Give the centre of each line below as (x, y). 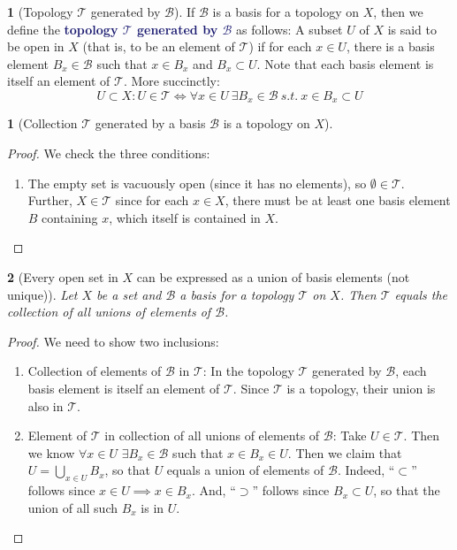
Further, (50, 200)
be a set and (129, 294)
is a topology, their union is (361, 388)
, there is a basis (390, 46)
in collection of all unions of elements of (212, 435)
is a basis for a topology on (286, 11)
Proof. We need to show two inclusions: (113, 341)
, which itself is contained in (185, 217)
